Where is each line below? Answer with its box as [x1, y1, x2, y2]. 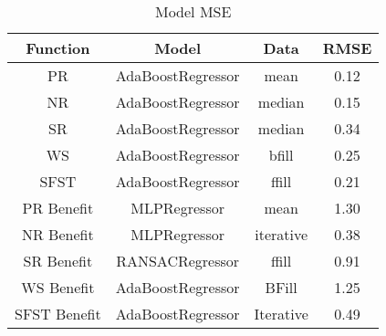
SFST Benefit [15, 303, 101, 324]
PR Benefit [22, 197, 94, 218]
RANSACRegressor [116, 250, 240, 271]
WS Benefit [21, 277, 95, 298]
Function [26, 37, 90, 58]
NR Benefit [22, 224, 94, 245]
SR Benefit [23, 250, 93, 271]
